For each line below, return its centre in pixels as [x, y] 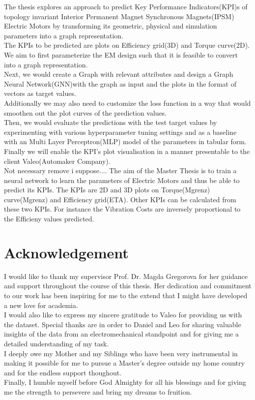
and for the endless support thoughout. [63, 372]
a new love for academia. [41, 305]
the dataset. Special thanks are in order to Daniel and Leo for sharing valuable [123, 324]
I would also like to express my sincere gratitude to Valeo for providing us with [123, 315]
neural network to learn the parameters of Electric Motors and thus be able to [122, 180]
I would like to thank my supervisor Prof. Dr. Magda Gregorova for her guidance [126, 276]
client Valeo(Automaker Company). [57, 161]
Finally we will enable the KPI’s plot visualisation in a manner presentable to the [127, 151]
